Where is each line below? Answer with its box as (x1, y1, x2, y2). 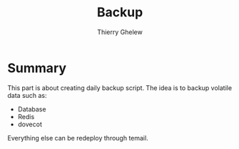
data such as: (7, 91, 48, 99)
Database (17, 104, 46, 114)
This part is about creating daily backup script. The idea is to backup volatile (7, 83, 233, 92)
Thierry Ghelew (97, 28, 143, 36)
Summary (7, 60, 66, 76)
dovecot (17, 120, 43, 128)
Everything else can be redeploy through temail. (7, 133, 148, 142)
